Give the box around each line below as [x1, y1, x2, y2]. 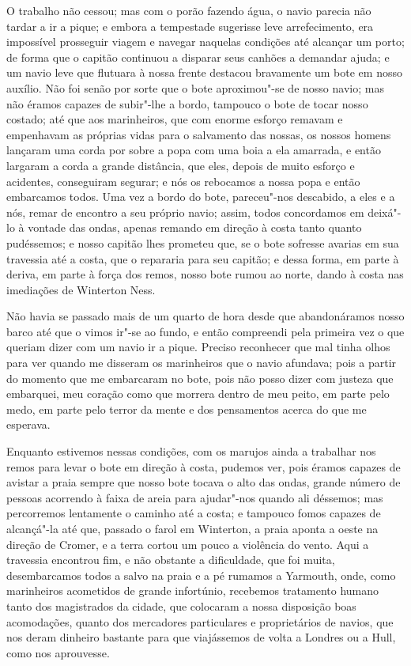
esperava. [6, 416, 51, 433]
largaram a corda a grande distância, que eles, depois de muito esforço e [6, 157, 355, 173]
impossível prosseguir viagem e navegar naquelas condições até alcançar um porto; [6, 33, 405, 50]
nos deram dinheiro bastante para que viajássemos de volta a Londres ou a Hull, [6, 629, 396, 645]
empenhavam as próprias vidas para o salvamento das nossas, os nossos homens [6, 126, 391, 142]
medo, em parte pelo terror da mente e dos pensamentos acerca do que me [6, 400, 367, 417]
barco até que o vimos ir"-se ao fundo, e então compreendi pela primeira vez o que [6, 323, 405, 339]
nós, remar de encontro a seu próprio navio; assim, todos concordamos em [6, 203, 364, 220]
